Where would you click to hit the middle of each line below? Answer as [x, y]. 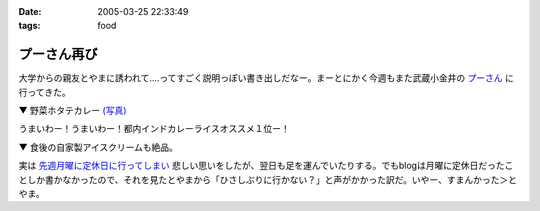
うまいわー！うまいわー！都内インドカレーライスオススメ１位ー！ [154, 129]
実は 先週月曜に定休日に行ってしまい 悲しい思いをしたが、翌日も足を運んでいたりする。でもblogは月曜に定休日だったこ [266, 166]
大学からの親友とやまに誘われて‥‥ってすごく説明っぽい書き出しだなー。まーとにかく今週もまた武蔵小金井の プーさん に [266, 78]
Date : [30, 11]
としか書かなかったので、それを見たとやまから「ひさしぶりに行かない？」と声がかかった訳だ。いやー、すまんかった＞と [267, 179]
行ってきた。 [44, 92]
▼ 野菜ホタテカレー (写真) [72, 111]
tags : [29, 26]
